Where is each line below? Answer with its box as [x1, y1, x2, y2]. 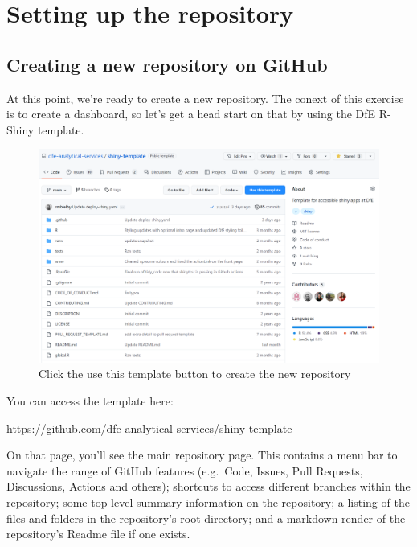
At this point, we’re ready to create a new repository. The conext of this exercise [6, 89, 404, 106]
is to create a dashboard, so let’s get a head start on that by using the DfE [6, 105, 376, 122]
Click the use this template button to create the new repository [39, 365, 351, 382]
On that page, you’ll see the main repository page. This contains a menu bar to [6, 446, 398, 463]
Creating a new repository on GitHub [6, 51, 328, 76]
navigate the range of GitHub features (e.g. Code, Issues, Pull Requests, [6, 462, 363, 479]
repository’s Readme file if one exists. [6, 525, 190, 542]
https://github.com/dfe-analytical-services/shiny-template [6, 419, 292, 436]
